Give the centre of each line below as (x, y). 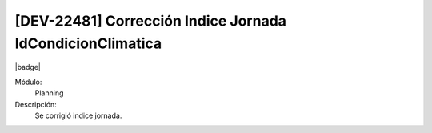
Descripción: (36, 104)
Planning (49, 93)
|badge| (28, 67)
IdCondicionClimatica (88, 43)
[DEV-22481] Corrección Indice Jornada (151, 21)
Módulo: (28, 82)
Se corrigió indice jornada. (78, 115)
